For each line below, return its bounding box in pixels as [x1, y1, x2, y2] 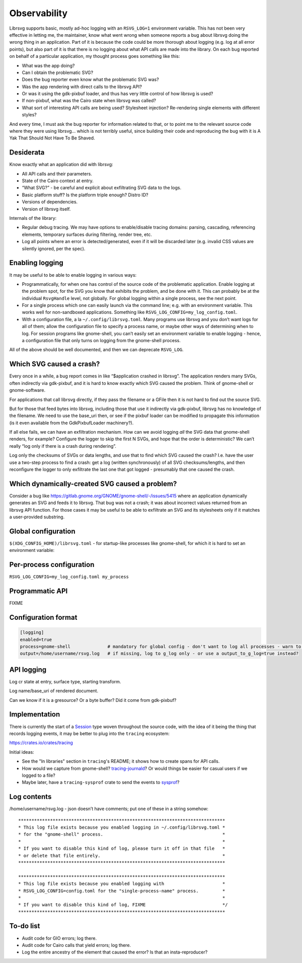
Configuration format [9, 613, 78, 622]
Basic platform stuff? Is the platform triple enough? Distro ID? [22, 192, 148, 198]
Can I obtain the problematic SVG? [22, 69, 93, 75]
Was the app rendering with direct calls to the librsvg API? [22, 84, 142, 90]
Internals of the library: [9, 215, 57, 221]
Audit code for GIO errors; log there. [22, 935, 97, 941]
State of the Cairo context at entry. [22, 178, 94, 184]
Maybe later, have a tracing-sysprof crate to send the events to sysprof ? [22, 779, 180, 785]
